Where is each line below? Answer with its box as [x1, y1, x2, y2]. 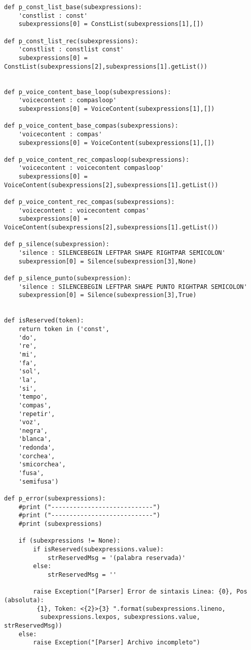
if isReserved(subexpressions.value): [33, 546, 164, 553]
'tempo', [18, 393, 48, 401]
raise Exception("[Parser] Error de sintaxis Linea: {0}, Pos [33, 588, 247, 596]
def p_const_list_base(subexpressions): [4, 4, 142, 11]
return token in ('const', [18, 325, 110, 333]
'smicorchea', [18, 461, 66, 468]
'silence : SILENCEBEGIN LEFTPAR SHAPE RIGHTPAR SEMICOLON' [18, 249, 226, 257]
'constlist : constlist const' [18, 46, 124, 53]
